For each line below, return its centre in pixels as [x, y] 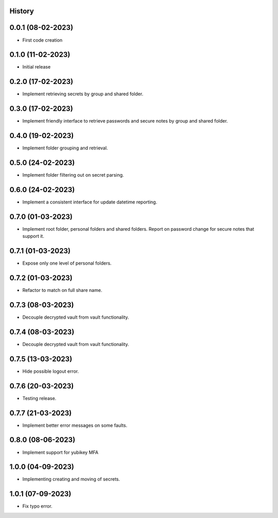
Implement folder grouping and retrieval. [65, 148]
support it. [33, 236]
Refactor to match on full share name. [62, 290]
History [22, 11]
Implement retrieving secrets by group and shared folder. [83, 94]
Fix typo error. [37, 506]
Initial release [37, 67]
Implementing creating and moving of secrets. [71, 479]
